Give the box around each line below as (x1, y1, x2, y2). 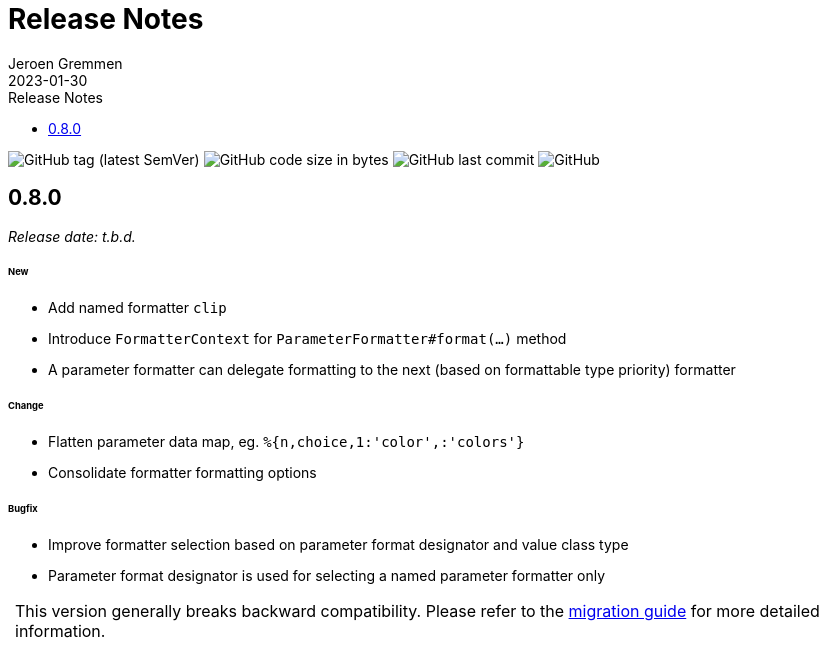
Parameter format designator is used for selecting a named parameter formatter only (48, 566, 606, 584)
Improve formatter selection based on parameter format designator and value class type (48, 535, 629, 553)
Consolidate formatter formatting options (48, 463, 317, 481)
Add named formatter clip (48, 299, 227, 317)
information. (15, 620, 106, 641)
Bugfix (8, 502, 38, 514)
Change (8, 400, 44, 412)
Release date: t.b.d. (8, 227, 136, 245)
